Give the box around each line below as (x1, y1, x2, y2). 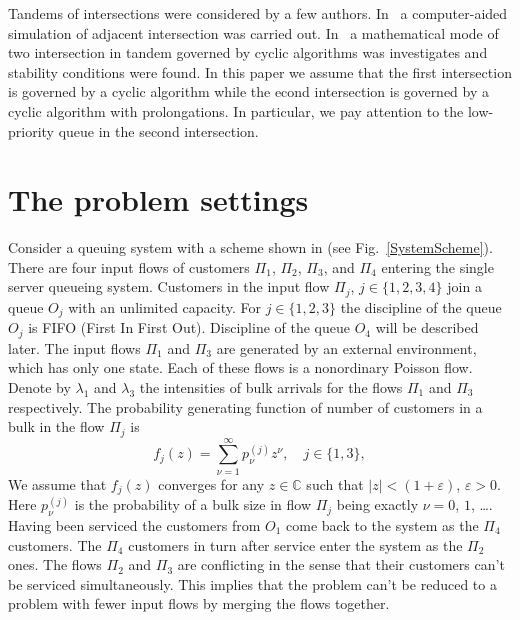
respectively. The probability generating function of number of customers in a (8, 396, 483, 417)
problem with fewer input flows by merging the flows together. (8, 593, 390, 614)
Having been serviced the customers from (8, 515, 261, 536)
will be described (375, 317, 479, 338)
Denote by (8, 377, 71, 398)
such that (306, 473, 364, 494)
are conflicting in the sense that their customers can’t (177, 554, 505, 575)
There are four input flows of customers (8, 256, 250, 277)
